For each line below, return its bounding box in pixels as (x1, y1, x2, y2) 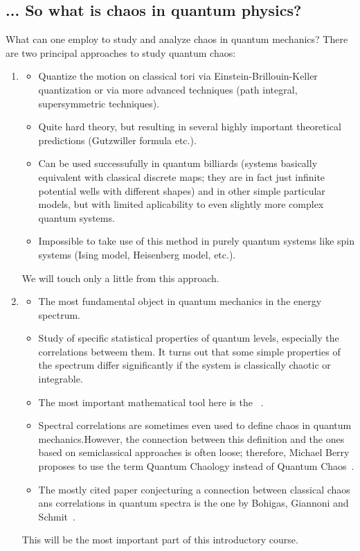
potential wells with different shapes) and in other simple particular (38, 183, 325, 198)
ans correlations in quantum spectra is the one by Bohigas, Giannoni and (38, 496, 349, 510)
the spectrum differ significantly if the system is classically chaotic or (38, 358, 331, 372)
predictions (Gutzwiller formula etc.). (38, 132, 197, 147)
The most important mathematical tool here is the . (38, 394, 264, 409)
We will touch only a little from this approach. (21, 270, 219, 285)
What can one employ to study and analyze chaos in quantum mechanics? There (6, 32, 348, 46)
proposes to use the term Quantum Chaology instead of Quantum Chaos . (38, 459, 354, 473)
